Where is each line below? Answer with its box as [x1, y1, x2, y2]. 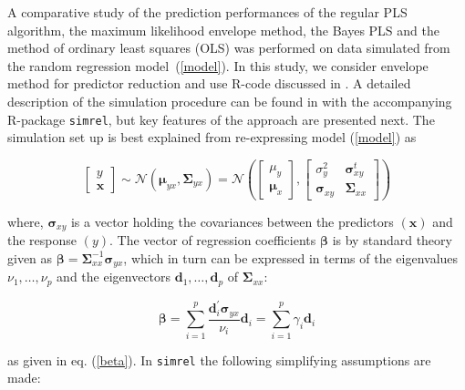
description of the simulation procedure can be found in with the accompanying [7, 91, 452, 110]
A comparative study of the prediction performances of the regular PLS [7, 3, 408, 21]
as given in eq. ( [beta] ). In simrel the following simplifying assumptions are [7, 350, 431, 369]
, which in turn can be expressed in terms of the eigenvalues [123, 248, 459, 267]
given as [7, 248, 53, 267]
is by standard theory [332, 231, 452, 250]
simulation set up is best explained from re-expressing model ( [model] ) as [7, 128, 417, 147]
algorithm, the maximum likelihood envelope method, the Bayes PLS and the [7, 20, 439, 39]
